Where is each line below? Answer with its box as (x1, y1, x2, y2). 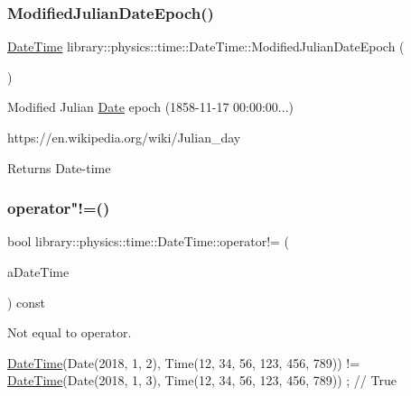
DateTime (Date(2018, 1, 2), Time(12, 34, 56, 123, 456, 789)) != (7, 353, 360, 372)
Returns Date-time (7, 158, 111, 177)
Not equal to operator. (7, 323, 132, 342)
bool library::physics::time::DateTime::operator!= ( (7, 232, 290, 251)
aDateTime (7, 262, 70, 281)
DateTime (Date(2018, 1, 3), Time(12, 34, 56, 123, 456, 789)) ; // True (7, 371, 397, 390)
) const (7, 292, 46, 311)
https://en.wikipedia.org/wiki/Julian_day (7, 128, 241, 146)
